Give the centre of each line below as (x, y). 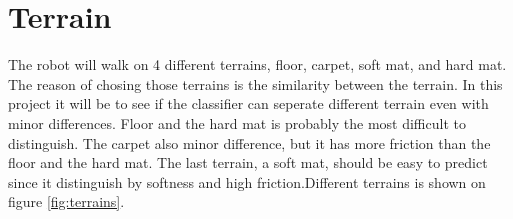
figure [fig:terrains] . (66, 201)
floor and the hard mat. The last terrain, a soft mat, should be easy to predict (248, 162)
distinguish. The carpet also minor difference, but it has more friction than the (249, 142)
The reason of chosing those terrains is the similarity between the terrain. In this (255, 83)
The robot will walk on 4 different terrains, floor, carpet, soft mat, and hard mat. (257, 64)
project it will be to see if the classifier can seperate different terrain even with (248, 103)
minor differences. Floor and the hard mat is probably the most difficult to (237, 122)
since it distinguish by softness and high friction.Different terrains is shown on (247, 181)
